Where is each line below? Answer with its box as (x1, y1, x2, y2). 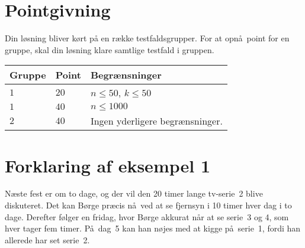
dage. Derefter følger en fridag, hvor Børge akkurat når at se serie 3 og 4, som (5, 210, 289, 223)
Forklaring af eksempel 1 (5, 153, 211, 177)
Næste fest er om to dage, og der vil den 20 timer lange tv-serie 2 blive (5, 187, 263, 200)
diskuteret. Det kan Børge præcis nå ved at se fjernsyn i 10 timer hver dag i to (5, 199, 292, 211)
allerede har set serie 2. (5, 233, 90, 246)
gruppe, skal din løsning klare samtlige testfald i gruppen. (5, 43, 214, 56)
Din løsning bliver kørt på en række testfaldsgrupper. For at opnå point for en (5, 32, 290, 44)
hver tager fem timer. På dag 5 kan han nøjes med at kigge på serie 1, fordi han (5, 222, 301, 234)
